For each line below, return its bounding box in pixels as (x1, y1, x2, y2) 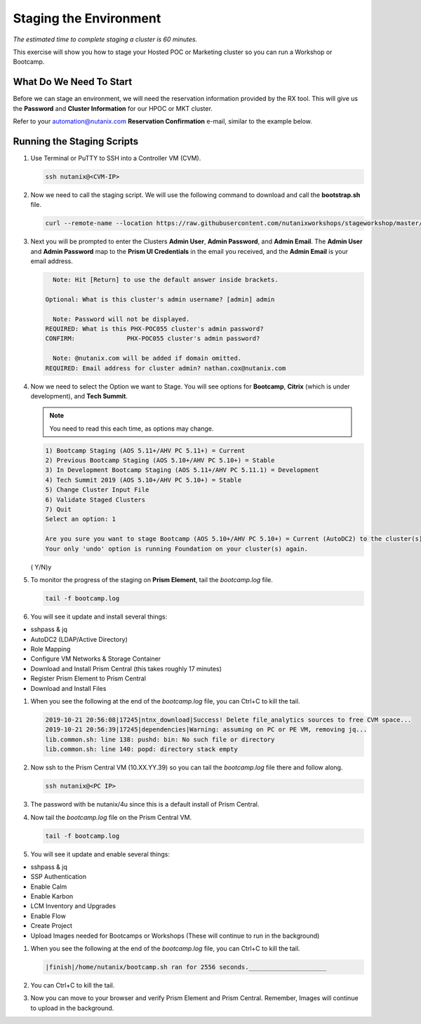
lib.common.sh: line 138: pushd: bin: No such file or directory (45, 735, 275, 743)
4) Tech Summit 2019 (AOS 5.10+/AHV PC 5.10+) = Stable (45, 476, 242, 484)
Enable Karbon (30, 892, 74, 901)
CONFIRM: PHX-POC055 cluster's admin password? (45, 335, 260, 343)
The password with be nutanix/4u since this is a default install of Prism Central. (30, 800, 260, 809)
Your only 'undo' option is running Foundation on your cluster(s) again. (45, 544, 309, 553)
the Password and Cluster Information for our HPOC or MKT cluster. (13, 104, 213, 112)
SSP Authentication (30, 873, 87, 881)
